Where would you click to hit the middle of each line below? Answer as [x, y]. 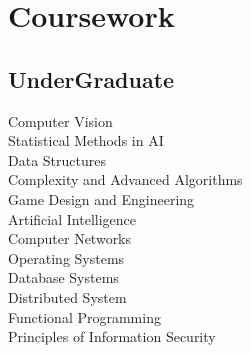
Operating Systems [66, 257]
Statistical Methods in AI [86, 140]
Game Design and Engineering [101, 198]
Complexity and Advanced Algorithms [125, 179]
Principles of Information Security [112, 336]
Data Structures [57, 159]
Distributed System [67, 296]
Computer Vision [60, 120]
